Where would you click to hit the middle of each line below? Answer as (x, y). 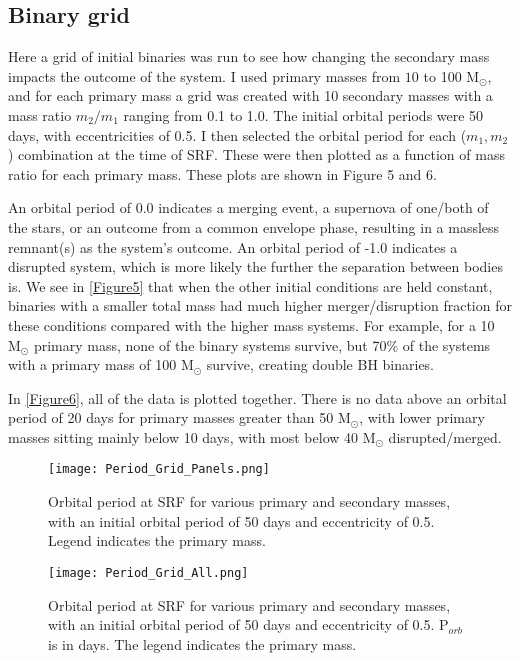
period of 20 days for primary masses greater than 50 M (179, 417)
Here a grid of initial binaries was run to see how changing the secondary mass (249, 56)
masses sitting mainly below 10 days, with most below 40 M (192, 436)
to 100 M (451, 75)
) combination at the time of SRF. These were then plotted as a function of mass (256, 154)
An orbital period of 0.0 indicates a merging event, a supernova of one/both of (248, 207)
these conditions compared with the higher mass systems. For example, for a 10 (251, 324)
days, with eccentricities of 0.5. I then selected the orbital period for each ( (237, 134)
